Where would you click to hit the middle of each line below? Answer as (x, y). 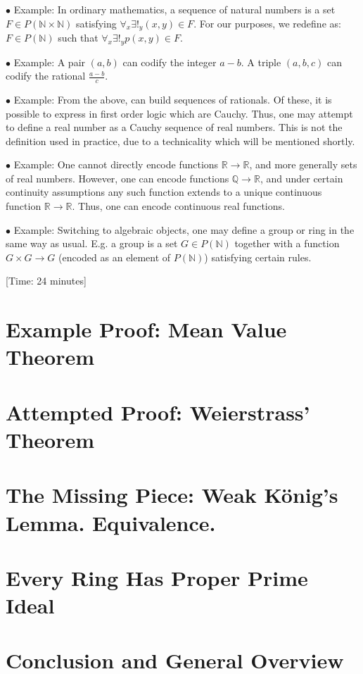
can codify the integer (170, 62)
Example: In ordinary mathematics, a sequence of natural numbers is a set (174, 9)
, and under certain (301, 178)
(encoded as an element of (115, 257)
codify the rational (46, 76)
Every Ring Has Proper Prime (157, 577)
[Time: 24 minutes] (46, 281)
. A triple (261, 62)
